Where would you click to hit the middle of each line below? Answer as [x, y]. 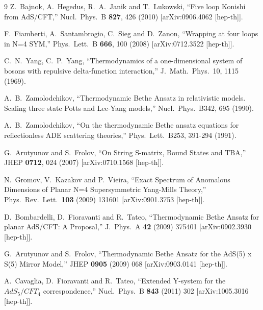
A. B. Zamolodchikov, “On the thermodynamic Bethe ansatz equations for [122, 125]
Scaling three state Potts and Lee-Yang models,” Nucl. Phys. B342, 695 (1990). [129, 108]
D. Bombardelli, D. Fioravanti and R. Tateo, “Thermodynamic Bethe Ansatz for [132, 216]
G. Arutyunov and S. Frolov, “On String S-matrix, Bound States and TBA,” [125, 152]
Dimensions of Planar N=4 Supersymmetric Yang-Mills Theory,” [105, 189]
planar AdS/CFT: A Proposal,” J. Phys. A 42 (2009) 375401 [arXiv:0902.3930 [128, 226]
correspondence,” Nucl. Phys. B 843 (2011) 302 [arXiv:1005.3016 [146, 291]
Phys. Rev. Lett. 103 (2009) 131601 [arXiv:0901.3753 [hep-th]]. [104, 199]
